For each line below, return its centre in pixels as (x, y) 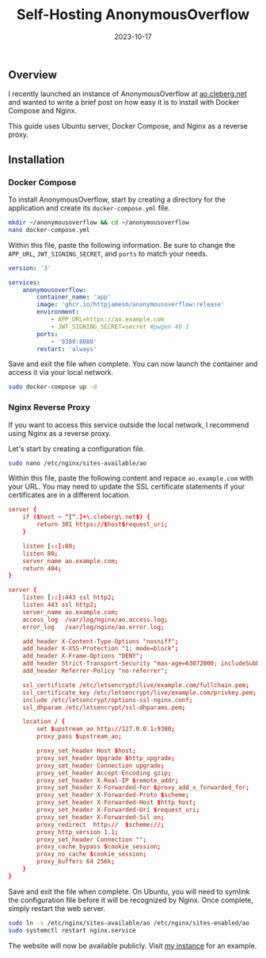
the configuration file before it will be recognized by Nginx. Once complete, (131, 900)
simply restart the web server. (57, 908)
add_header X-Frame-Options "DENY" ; (83, 656)
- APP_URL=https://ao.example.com (107, 319)
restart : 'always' (67, 349)
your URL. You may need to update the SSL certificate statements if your (127, 487)
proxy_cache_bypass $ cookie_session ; (99, 847)
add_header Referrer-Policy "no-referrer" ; (95, 671)
